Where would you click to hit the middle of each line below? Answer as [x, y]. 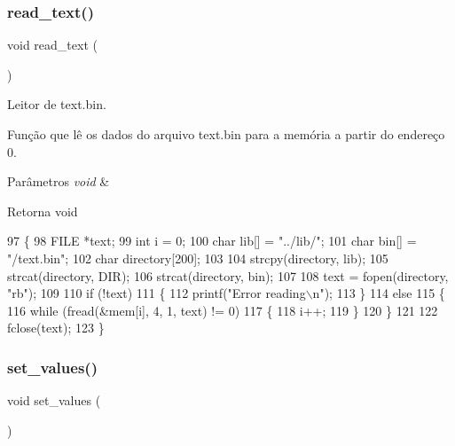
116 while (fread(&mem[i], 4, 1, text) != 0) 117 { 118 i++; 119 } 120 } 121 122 [223, 310]
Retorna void [43, 211]
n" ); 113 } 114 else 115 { [379, 293]
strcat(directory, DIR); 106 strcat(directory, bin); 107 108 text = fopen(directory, [228, 275]
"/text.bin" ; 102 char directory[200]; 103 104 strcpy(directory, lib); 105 [198, 258]
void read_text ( [52, 45]
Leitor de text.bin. [57, 104]
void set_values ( [54, 400]
